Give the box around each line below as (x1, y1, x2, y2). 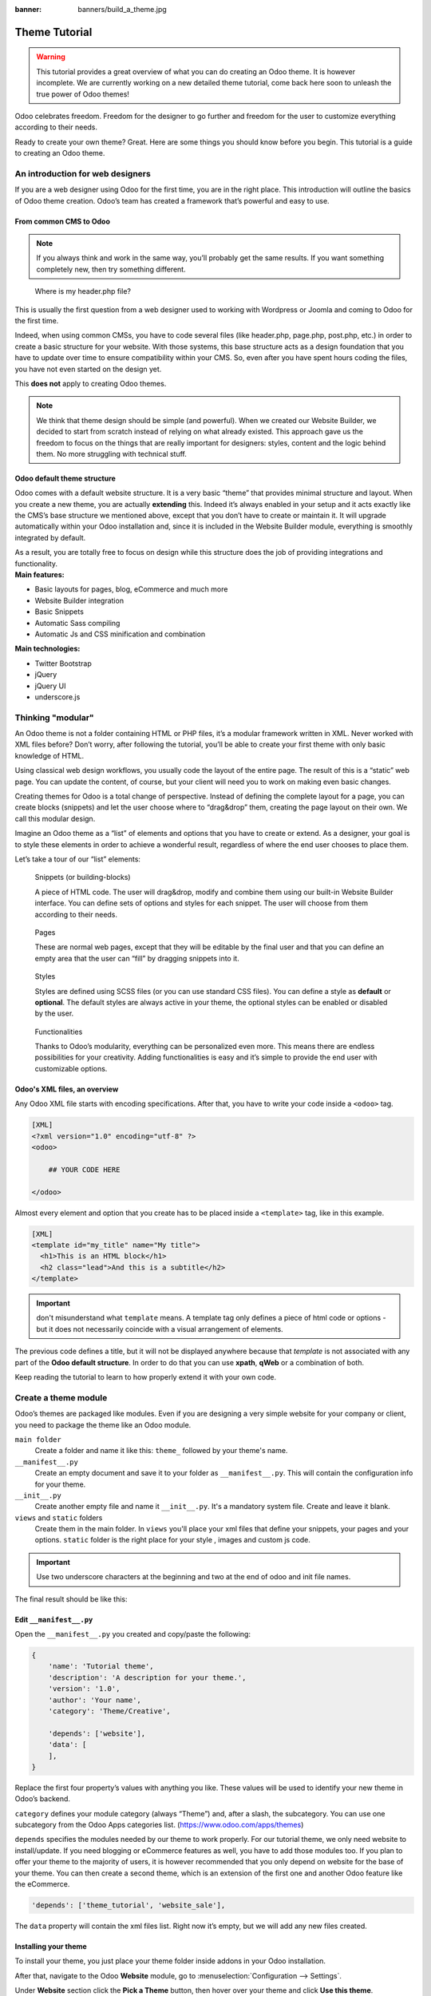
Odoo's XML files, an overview (14, 1084, 119, 1094)
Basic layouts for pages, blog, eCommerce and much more (34, 584, 228, 594)
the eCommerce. (14, 1879, 70, 1889)
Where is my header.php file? (34, 287, 132, 296)
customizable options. (34, 1063, 108, 1073)
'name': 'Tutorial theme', (48, 1661, 155, 1671)
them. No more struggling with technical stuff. (36, 449, 188, 458)
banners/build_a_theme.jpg (77, 5, 167, 14)
